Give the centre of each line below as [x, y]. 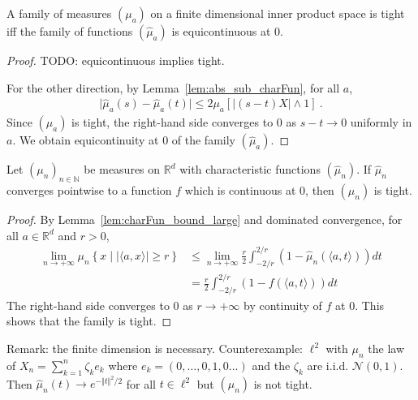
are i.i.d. [328, 365]
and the [271, 365]
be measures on [122, 169]
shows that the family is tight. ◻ [89, 321]
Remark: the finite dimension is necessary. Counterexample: [155, 348]
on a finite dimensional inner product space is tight [278, 13]
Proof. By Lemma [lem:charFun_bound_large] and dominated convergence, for [205, 219]
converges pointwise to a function [89, 190]
